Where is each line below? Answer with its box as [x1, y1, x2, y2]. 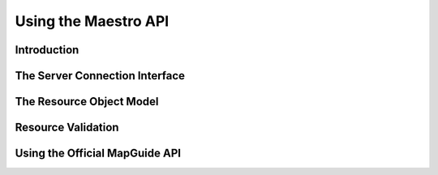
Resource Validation [15, 121, 119, 134]
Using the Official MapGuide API [15, 147, 182, 160]
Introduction [15, 43, 79, 57]
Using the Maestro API [15, 12, 170, 30]
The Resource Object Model [15, 95, 159, 109]
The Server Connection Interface [15, 69, 186, 83]
